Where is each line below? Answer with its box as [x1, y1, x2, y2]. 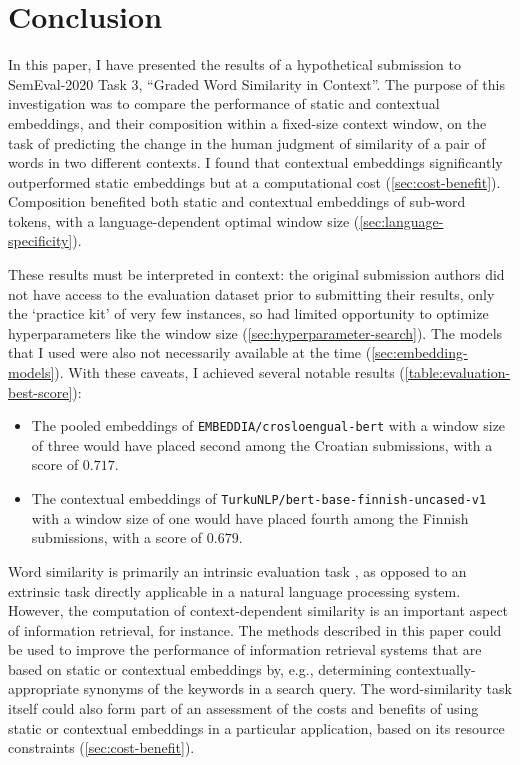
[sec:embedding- [371, 342, 468, 363]
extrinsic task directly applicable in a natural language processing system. [8, 580, 461, 601]
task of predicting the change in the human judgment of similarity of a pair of [8, 132, 486, 153]
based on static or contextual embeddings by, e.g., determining [8, 658, 392, 679]
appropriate [8, 678, 79, 699]
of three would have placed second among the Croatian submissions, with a [31, 434, 493, 455]
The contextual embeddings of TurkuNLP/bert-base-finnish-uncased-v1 [31, 488, 487, 509]
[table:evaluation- [404, 362, 511, 383]
